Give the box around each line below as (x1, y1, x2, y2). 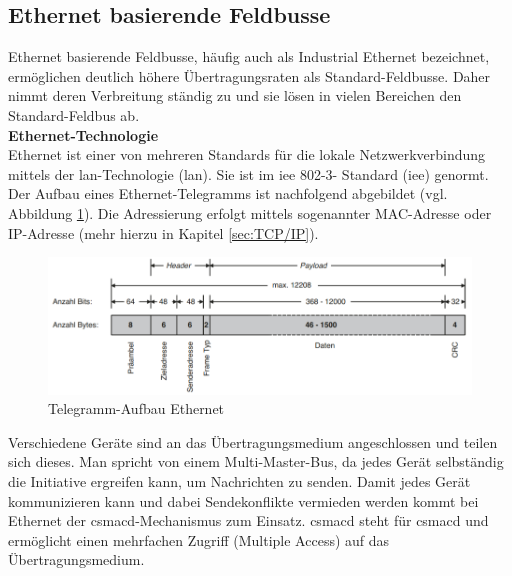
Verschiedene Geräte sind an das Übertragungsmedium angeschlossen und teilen (8, 431, 498, 452)
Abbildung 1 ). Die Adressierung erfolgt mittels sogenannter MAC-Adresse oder (8, 202, 492, 223)
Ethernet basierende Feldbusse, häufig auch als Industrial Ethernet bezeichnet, (8, 46, 490, 67)
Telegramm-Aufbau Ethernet (48, 398, 225, 419)
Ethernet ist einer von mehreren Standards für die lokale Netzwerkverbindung (8, 144, 486, 165)
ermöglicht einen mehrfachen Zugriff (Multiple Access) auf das (8, 529, 390, 550)
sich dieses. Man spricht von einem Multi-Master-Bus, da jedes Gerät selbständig (8, 451, 504, 472)
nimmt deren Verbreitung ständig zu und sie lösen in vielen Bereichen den (8, 85, 462, 106)
